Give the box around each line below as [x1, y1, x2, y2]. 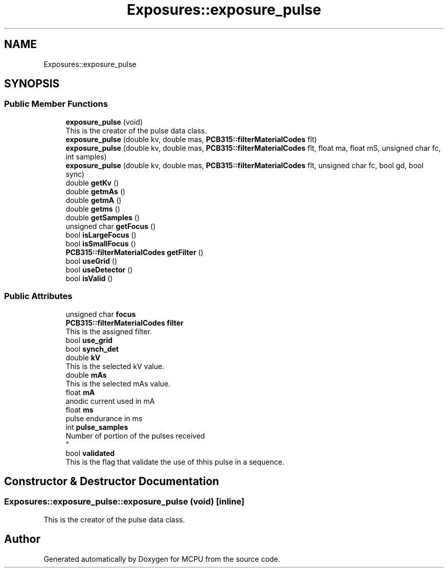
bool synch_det [65, 344, 119, 353]
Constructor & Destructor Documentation [4, 474, 219, 488]
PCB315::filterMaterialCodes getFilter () [65, 247, 204, 257]
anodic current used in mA [65, 396, 155, 405]
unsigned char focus [65, 309, 136, 318]
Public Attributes [4, 291, 73, 302]
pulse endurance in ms [65, 414, 143, 423]
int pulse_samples [65, 422, 128, 431]
